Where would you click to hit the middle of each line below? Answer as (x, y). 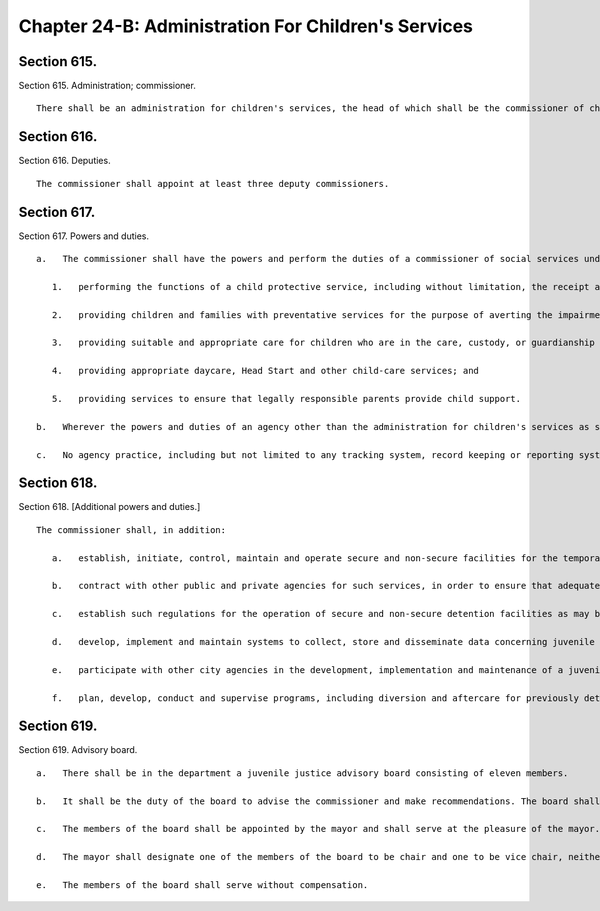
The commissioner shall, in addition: (131, 529)
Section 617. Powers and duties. (84, 236)
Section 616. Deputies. (64, 161)
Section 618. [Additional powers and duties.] (109, 507)
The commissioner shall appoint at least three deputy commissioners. (213, 183)
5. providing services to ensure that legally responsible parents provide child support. (286, 398)
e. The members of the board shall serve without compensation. (202, 884)
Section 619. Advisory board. (78, 750)
